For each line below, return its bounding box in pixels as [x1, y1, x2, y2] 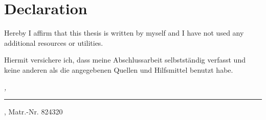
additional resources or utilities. [4, 37, 103, 48]
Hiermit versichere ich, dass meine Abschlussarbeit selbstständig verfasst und [4, 54, 246, 65]
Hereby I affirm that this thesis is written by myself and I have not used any [4, 27, 244, 38]
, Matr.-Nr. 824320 [4, 106, 63, 117]
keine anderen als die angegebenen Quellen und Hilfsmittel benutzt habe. [4, 64, 233, 75]
